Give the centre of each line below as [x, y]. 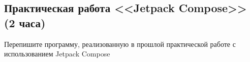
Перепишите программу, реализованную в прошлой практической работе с [120, 44]
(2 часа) [25, 22]
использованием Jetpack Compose [57, 54]
